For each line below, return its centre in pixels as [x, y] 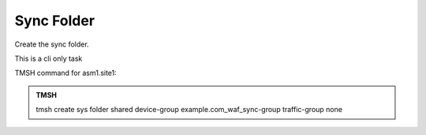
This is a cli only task [49, 58]
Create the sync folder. [52, 44]
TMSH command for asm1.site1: [66, 73]
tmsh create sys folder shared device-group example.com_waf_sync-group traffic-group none [189, 110]
